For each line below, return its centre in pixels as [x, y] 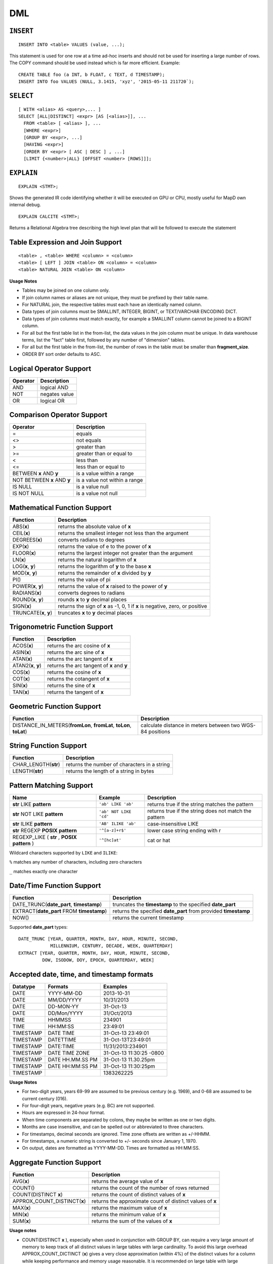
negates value [57, 394]
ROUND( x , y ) [28, 599]
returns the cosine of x [74, 672]
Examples [115, 986]
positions [159, 732]
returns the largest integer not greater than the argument [125, 553]
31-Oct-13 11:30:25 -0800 [133, 1053]
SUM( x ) [22, 1221]
